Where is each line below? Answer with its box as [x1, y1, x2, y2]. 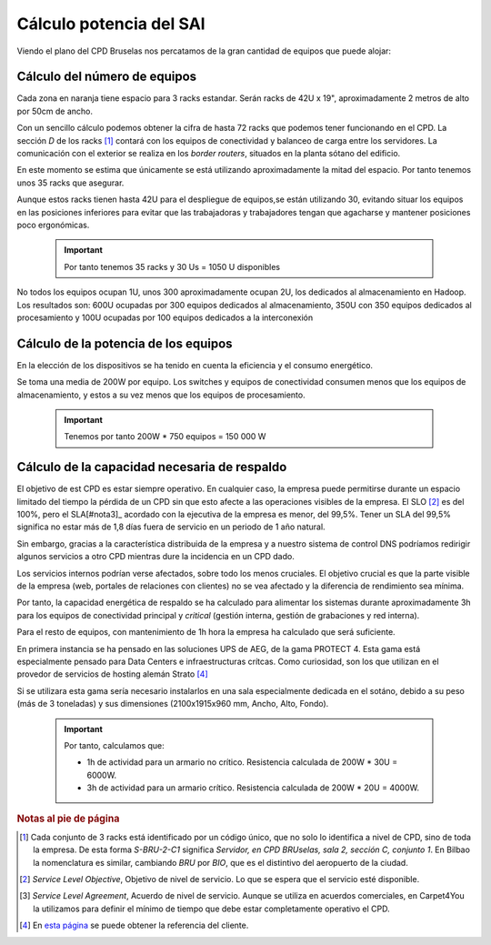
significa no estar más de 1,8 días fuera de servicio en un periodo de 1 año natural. [16, 521, 326, 532]
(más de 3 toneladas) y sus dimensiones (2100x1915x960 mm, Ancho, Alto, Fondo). [16, 699, 329, 709]
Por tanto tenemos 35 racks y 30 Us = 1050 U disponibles [64, 261, 281, 272]
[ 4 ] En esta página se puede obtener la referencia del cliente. [19, 920, 249, 931]
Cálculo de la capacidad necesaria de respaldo [16, 459, 287, 475]
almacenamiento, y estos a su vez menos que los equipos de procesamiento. [16, 389, 306, 400]
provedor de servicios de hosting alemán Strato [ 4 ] [16, 669, 208, 679]
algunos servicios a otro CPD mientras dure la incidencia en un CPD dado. [16, 551, 295, 562]
